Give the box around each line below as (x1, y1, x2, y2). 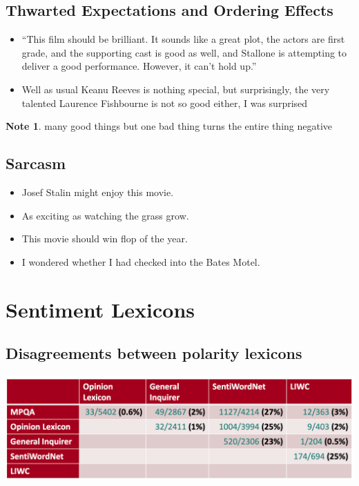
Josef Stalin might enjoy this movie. (21, 184, 174, 199)
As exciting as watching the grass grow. (21, 208, 189, 222)
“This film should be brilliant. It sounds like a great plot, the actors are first (21, 32, 345, 46)
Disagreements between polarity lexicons (6, 342, 302, 364)
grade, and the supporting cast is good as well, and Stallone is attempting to (21, 45, 347, 59)
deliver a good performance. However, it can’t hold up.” (21, 59, 257, 73)
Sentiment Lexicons (6, 295, 195, 323)
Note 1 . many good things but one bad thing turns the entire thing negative (6, 119, 333, 133)
